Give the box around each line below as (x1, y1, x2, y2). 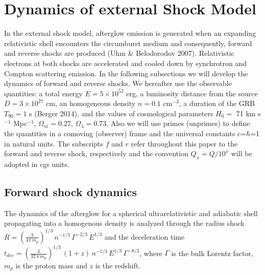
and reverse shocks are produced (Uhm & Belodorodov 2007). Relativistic (4, 48, 234, 58)
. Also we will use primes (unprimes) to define (106, 118, 250, 129)
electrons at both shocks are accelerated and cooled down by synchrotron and (4, 57, 247, 68)
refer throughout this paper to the (131, 138, 238, 149)
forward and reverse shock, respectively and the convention (4, 148, 188, 159)
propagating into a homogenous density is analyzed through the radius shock (4, 218, 245, 228)
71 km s (236, 108, 261, 118)
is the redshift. (95, 260, 141, 271)
